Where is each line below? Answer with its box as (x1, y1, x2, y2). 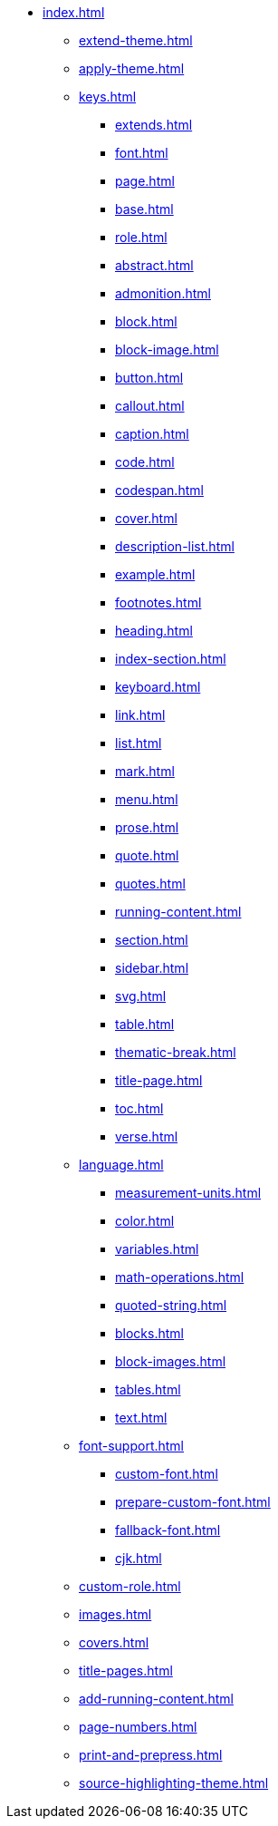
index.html (43, 5, 105, 20)
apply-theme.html (79, 61, 185, 76)
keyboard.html (115, 679, 201, 694)
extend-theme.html (79, 33, 193, 48)
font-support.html (79, 1438, 185, 1453)
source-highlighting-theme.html (79, 1775, 269, 1791)
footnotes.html (115, 595, 202, 610)
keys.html (79, 89, 137, 104)
